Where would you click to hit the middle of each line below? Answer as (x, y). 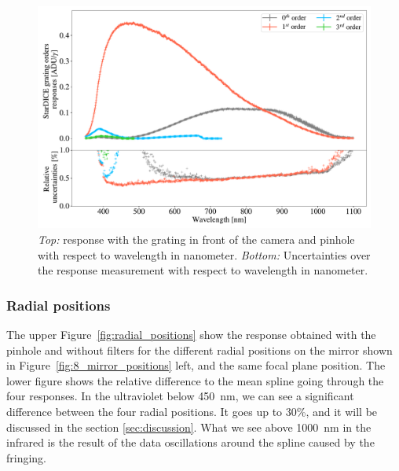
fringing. (27, 457)
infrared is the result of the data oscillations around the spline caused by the (190, 442)
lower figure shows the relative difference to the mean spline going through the (195, 380)
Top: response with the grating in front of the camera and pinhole (196, 239)
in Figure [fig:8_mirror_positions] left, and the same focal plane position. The (196, 365)
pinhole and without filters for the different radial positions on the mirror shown (199, 350)
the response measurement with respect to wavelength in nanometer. (203, 270)
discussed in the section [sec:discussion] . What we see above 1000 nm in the (189, 427)
